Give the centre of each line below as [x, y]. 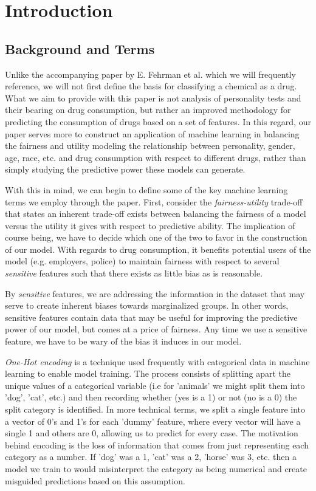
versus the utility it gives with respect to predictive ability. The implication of [150, 225]
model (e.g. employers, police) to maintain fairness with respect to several [142, 261]
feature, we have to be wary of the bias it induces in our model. [123, 341]
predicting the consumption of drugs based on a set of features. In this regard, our [158, 121]
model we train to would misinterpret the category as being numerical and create [156, 468]
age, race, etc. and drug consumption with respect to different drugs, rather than [156, 157]
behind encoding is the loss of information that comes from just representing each [157, 445]
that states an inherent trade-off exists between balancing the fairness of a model [156, 214]
